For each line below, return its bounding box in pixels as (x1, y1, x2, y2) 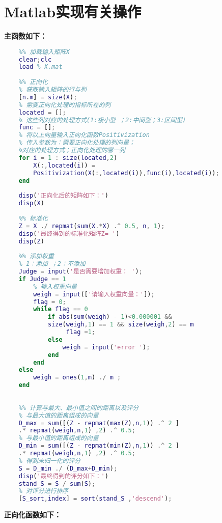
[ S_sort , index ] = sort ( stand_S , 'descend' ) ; (18, 495, 172, 503)
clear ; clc (18, 56, 52, 63)
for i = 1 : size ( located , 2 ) (18, 154, 118, 161)
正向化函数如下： (4, 509, 61, 520)
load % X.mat (18, 63, 63, 71)
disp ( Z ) (18, 237, 44, 245)
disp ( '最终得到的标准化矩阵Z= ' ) (18, 230, 120, 237)
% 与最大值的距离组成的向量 (18, 411, 99, 419)
